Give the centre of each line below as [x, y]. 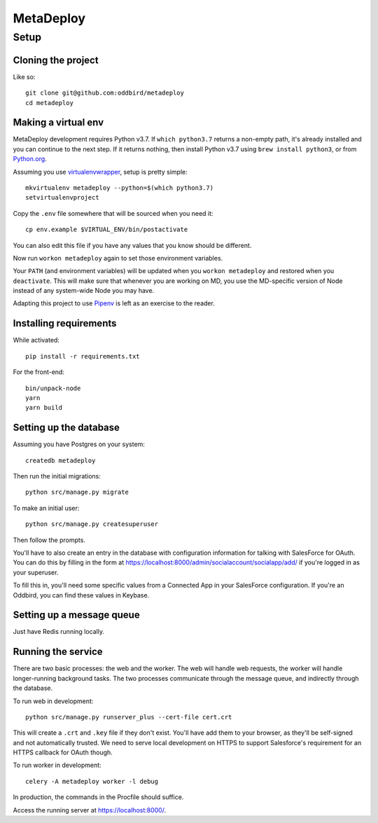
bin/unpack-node [53, 388]
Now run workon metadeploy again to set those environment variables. [118, 258]
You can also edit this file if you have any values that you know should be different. [132, 245]
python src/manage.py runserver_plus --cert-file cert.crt [129, 717]
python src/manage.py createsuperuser [92, 524]
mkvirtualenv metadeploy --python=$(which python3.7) [119, 188]
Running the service [58, 652]
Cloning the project [56, 60]
